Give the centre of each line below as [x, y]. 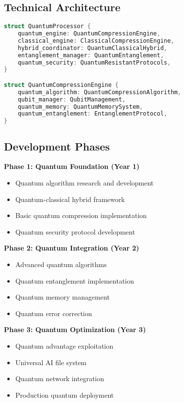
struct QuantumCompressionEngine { [61, 85]
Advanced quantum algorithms [61, 264]
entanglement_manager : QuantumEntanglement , [91, 55]
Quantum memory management [62, 297]
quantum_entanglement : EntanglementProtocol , [92, 114]
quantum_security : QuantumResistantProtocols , [94, 62]
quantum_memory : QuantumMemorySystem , [80, 107]
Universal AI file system [51, 362]
